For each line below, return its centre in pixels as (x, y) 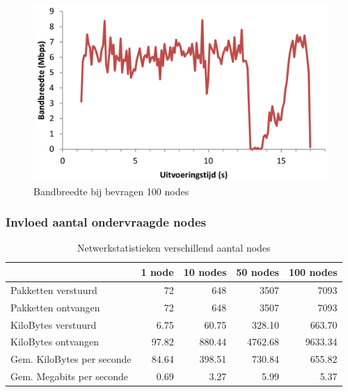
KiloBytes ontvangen (55, 342)
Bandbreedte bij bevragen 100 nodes (111, 191)
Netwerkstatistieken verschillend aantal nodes (174, 248)
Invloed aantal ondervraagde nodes (106, 222)
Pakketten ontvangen (55, 307)
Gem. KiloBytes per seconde (71, 359)
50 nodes (258, 271)
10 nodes (205, 271)
